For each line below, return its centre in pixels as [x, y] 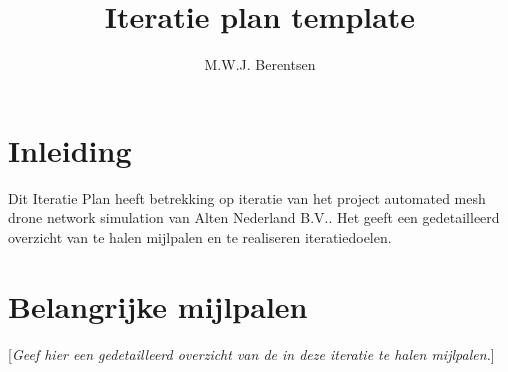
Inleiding [70, 149]
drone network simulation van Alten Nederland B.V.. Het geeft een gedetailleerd [254, 217]
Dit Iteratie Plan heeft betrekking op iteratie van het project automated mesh [247, 197]
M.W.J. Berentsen [260, 64]
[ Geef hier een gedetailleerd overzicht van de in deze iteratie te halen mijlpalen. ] [251, 353]
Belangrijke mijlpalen [158, 305]
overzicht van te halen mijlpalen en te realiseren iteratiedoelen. [200, 236]
